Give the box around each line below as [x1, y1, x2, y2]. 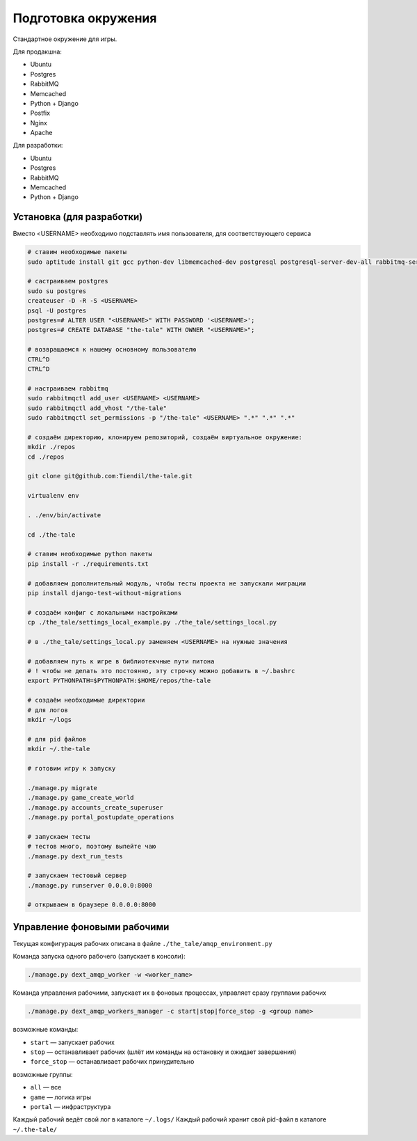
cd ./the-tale [27, 530, 76, 539]
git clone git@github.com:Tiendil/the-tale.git [27, 472, 193, 480]
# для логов [27, 706, 69, 714]
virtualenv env [27, 491, 79, 500]
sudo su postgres [27, 287, 87, 295]
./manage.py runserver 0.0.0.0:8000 [27, 881, 153, 889]
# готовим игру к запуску [27, 764, 116, 772]
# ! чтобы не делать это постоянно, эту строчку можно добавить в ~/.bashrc [27, 667, 295, 675]
